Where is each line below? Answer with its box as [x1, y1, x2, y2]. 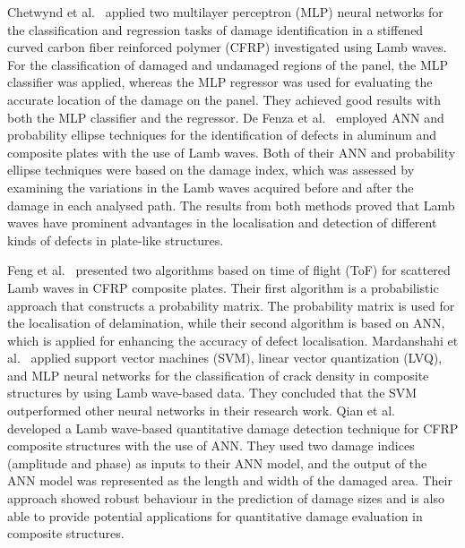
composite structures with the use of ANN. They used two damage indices [7, 436, 415, 455]
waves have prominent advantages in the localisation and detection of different [7, 213, 437, 232]
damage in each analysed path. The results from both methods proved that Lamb [7, 195, 455, 214]
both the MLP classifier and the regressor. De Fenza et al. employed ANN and [7, 107, 444, 126]
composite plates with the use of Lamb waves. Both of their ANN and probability [7, 142, 456, 161]
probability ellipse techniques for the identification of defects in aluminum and [7, 125, 437, 144]
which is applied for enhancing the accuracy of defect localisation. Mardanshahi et [7, 330, 459, 349]
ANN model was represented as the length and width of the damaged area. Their [7, 471, 452, 490]
